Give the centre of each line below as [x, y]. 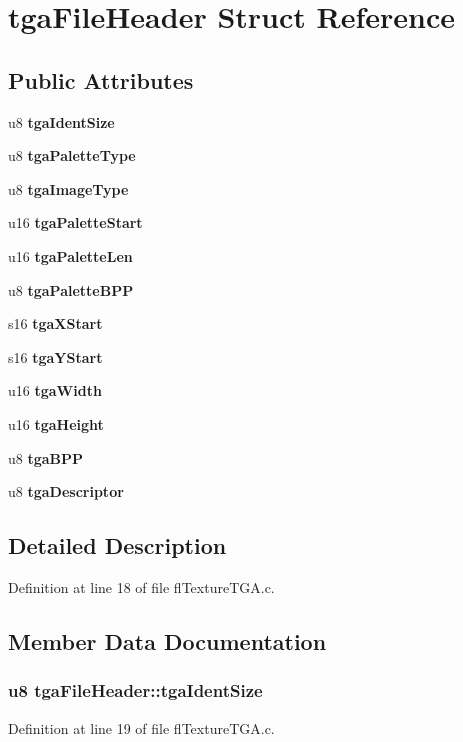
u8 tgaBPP [46, 457]
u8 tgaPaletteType [72, 155]
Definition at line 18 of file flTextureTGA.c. [141, 586]
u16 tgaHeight [56, 423]
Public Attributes [101, 79]
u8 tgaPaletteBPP [71, 289]
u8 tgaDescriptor [66, 491]
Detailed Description [117, 545]
